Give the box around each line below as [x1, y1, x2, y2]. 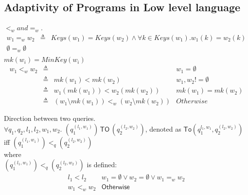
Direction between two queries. [4, 113, 96, 123]
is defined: [87, 159, 117, 170]
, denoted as [145, 123, 181, 134]
